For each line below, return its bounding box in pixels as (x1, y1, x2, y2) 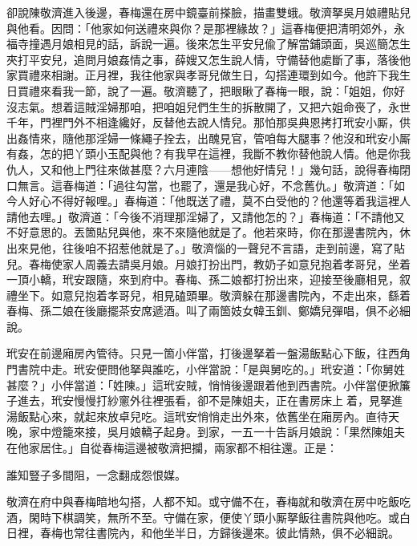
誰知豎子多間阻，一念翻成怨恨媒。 (6, 466, 186, 483)
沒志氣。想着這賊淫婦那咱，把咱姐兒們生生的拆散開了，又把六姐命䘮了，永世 (6, 98, 411, 115)
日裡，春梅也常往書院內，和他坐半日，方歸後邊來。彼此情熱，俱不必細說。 (6, 524, 399, 541)
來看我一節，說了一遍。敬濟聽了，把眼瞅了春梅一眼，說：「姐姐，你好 (39, 82, 405, 99)
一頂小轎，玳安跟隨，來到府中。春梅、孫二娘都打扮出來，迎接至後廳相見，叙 (6, 271, 411, 288)
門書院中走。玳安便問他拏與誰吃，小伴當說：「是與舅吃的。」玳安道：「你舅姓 (6, 361, 405, 378)
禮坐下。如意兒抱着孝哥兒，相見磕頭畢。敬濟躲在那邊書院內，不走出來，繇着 (6, 286, 411, 303)
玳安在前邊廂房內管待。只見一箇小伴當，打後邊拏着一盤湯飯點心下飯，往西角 (6, 345, 411, 362)
